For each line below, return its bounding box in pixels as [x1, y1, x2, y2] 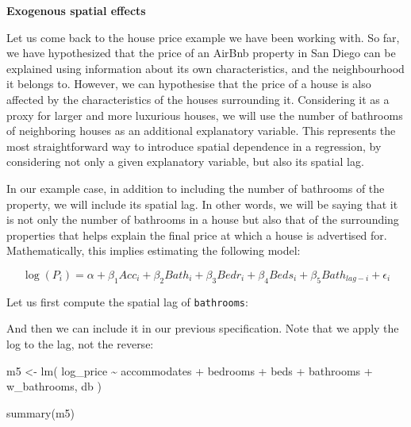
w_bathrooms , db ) [6, 378, 102, 394]
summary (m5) [6, 404, 75, 421]
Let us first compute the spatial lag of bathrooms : [6, 293, 248, 310]
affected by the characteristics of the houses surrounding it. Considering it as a [6, 90, 390, 107]
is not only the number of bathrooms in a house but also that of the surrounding [6, 211, 399, 228]
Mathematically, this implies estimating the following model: [6, 242, 301, 259]
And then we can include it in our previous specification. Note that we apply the [6, 320, 399, 337]
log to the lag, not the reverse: [6, 335, 154, 352]
